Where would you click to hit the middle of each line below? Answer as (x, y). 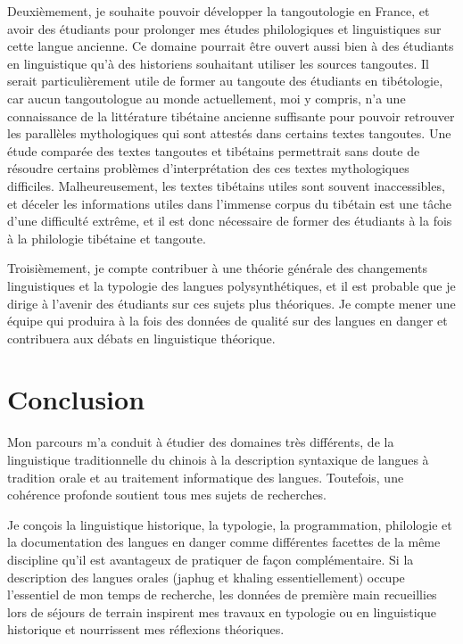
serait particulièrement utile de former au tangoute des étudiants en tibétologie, (225, 81)
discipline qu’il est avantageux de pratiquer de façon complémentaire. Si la (211, 559)
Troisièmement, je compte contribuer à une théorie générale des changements (217, 268)
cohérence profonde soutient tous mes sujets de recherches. (167, 495)
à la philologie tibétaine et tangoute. (107, 238)
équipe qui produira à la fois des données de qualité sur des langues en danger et (227, 321)
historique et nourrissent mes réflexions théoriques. (146, 629)
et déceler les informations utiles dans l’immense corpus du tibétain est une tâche (230, 203)
